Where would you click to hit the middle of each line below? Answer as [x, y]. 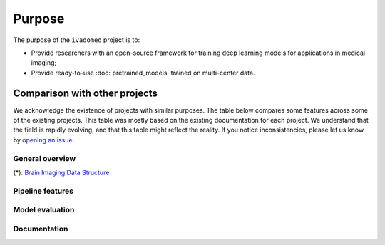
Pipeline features [43, 191]
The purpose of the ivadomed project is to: [77, 40]
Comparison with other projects [86, 93]
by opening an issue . [44, 140]
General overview [45, 158]
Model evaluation [44, 210]
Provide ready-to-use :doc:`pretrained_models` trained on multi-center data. [143, 73]
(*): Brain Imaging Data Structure [61, 172]
